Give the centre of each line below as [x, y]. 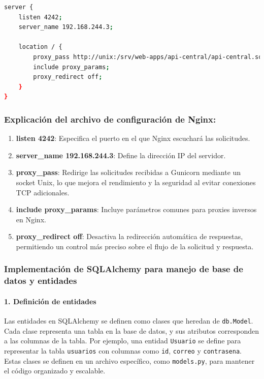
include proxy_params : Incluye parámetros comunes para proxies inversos [136, 209]
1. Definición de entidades [50, 301]
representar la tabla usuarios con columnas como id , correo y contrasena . [123, 350]
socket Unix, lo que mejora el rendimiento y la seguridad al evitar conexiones [136, 182]
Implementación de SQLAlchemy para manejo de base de [124, 269]
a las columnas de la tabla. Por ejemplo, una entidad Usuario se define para [123, 341]
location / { [40, 47]
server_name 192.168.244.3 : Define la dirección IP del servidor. [121, 155]
